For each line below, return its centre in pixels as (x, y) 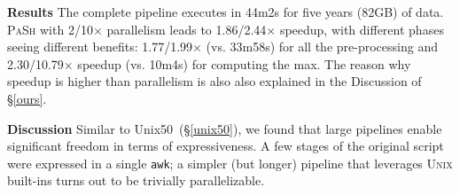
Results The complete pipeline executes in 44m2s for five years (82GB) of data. (226, 12)
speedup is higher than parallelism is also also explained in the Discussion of (214, 81)
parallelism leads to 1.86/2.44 (187, 29)
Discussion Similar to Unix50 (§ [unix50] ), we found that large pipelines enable (225, 128)
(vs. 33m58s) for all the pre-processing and (322, 47)
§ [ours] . (27, 98)
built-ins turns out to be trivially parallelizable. (136, 180)
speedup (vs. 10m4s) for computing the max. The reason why (244, 63)
